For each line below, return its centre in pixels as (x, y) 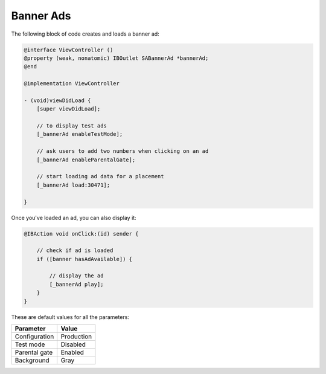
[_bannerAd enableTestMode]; (80, 134)
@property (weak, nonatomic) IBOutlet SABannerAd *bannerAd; (116, 58)
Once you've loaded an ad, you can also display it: (74, 218)
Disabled (73, 344)
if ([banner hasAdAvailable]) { (85, 259)
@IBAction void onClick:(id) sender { (81, 234)
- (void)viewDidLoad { (57, 100)
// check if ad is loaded (75, 250)
